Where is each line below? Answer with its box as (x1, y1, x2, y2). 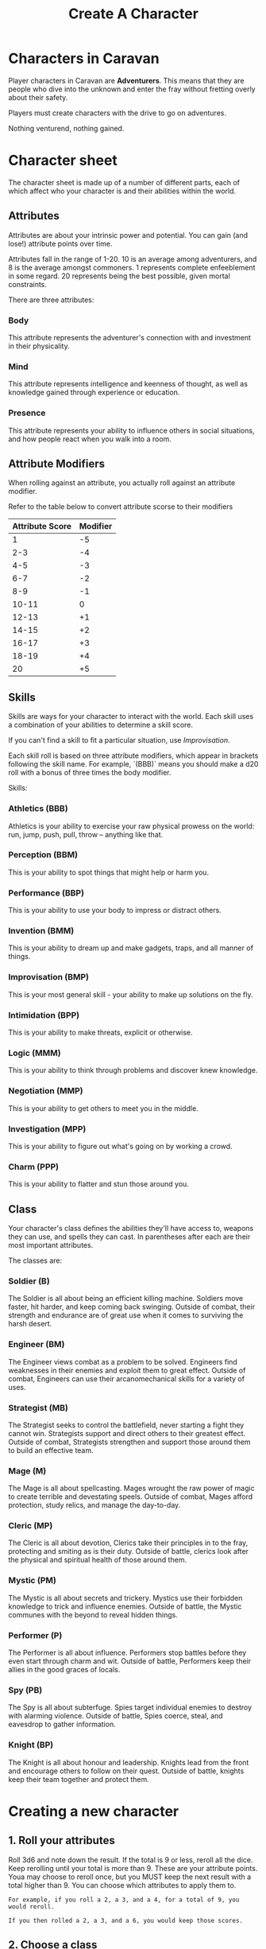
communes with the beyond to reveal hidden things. (8, 1609, 179, 1619)
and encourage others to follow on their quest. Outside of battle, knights (8, 1766, 245, 1776)
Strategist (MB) (8, 1402, 69, 1413)
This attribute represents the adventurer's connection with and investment (8, 332, 252, 342)
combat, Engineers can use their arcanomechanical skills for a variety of (8, 1373, 245, 1384)
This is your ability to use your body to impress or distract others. (8, 906, 222, 915)
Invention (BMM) (8, 926, 75, 937)
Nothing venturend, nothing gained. (8, 123, 125, 133)
